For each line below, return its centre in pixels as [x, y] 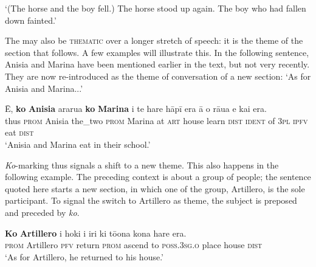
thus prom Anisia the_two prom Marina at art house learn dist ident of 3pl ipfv [156, 120]
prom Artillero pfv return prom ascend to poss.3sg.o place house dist [134, 245]
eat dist [19, 132]
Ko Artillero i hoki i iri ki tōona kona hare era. [96, 233]
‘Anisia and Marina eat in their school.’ [78, 144]
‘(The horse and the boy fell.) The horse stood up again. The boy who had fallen [156, 8]
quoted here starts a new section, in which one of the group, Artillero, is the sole [155, 188]
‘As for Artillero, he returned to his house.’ [84, 256]
